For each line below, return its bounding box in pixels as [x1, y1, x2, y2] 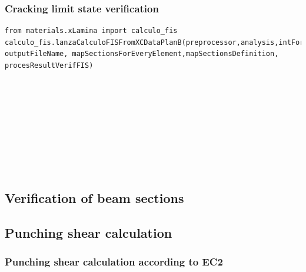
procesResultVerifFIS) [5, 61, 94, 70]
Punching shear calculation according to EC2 [5, 254, 223, 268]
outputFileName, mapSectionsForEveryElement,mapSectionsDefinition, [5, 50, 279, 58]
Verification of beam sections [5, 188, 184, 207]
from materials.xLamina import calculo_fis [5, 27, 178, 35]
